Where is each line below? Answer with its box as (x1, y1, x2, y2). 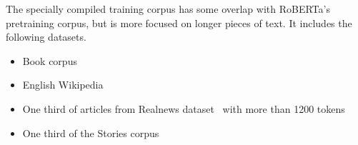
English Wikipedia (22, 77, 104, 92)
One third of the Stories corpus (22, 125, 159, 140)
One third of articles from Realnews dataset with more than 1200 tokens (22, 101, 345, 116)
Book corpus (22, 53, 77, 68)
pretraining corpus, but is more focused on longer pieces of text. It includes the (6, 15, 352, 30)
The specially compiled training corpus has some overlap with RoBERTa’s (6, 1, 330, 16)
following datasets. (6, 29, 86, 44)
